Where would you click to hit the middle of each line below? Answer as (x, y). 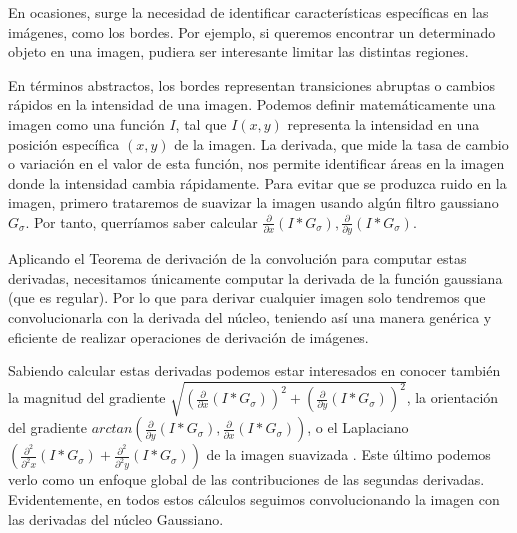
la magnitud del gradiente (87, 397)
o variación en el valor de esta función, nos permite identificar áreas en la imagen (256, 163)
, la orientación (452, 397)
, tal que (201, 123)
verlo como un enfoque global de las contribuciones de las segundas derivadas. (246, 479)
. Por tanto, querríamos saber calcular (141, 221)
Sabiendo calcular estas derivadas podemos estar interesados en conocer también (254, 370)
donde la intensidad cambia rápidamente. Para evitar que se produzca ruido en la (257, 182)
